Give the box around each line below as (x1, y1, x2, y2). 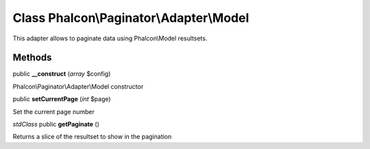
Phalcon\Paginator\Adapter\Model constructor (12, 82, 144, 90)
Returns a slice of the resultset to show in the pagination (12, 133, 172, 141)
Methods (12, 52, 52, 64)
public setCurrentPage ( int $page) (12, 95, 111, 103)
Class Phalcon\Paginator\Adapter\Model (12, 10, 249, 25)
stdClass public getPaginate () (12, 120, 99, 128)
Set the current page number (12, 107, 95, 116)
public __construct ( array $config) (12, 70, 111, 78)
